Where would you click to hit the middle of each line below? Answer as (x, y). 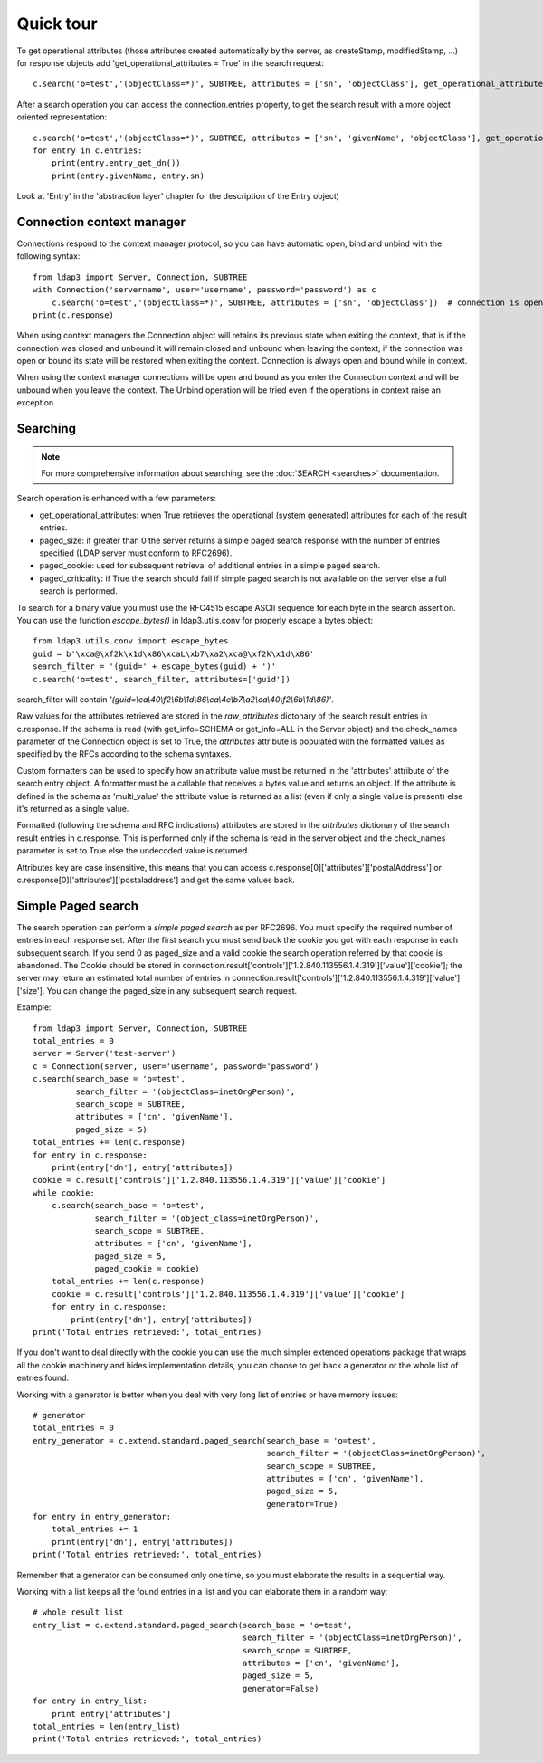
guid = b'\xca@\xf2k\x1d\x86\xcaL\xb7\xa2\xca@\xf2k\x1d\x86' (174, 653)
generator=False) (281, 1688)
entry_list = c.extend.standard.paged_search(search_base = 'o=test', (193, 1625)
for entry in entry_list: (90, 1701)
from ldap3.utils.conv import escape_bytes (131, 641)
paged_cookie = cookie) (148, 1269)
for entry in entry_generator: (102, 1517)
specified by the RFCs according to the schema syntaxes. (124, 754)
